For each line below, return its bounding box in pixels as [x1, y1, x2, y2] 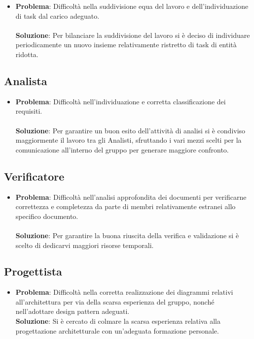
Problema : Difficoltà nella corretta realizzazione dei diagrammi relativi [15, 287, 233, 297]
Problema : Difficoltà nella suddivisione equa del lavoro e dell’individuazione [15, 1, 249, 11]
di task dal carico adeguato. [15, 10, 100, 21]
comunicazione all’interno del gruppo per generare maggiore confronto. [15, 144, 229, 154]
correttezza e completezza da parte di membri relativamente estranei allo [15, 201, 236, 212]
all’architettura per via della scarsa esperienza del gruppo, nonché [15, 296, 215, 307]
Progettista [4, 264, 62, 279]
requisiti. [15, 106, 42, 116]
